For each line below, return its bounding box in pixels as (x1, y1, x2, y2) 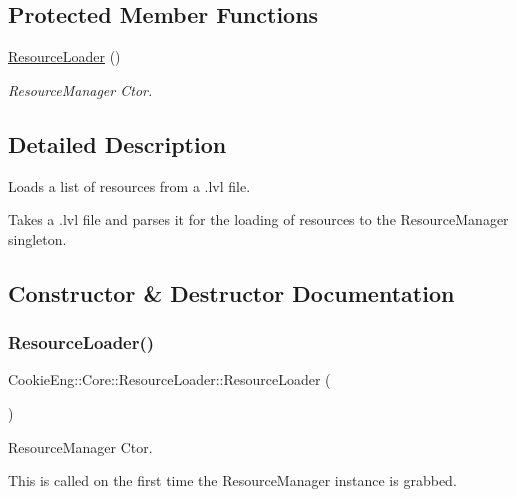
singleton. (8, 228, 67, 249)
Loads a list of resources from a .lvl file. (8, 175, 251, 196)
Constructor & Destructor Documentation (8, 277, 455, 308)
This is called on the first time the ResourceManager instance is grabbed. (8, 470, 457, 491)
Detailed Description (8, 128, 227, 159)
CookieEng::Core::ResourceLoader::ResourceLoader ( (8, 369, 331, 390)
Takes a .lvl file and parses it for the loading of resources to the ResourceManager (8, 209, 509, 230)
